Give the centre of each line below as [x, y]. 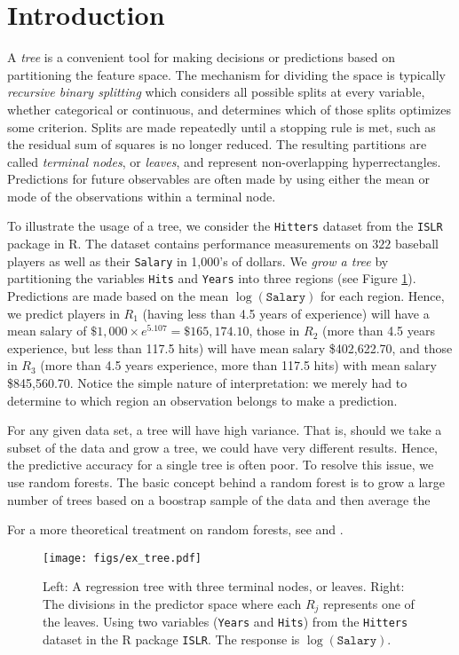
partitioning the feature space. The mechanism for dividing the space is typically [226, 74]
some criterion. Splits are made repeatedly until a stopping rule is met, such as [222, 126]
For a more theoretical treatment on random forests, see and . [175, 529]
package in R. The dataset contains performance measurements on [188, 244]
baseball [416, 244]
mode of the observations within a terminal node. [142, 196]
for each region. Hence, [382, 296]
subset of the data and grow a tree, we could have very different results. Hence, [223, 447]
